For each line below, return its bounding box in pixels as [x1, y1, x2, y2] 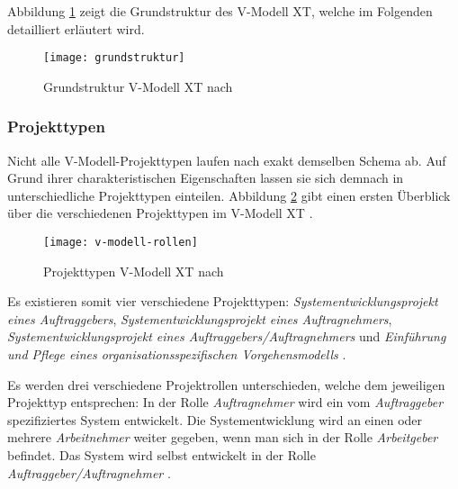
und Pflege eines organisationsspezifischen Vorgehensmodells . [7, 345, 346, 364]
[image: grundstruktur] [43, 51, 185, 65]
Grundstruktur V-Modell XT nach [43, 77, 233, 95]
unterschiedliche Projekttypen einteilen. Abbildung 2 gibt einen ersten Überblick [7, 186, 451, 204]
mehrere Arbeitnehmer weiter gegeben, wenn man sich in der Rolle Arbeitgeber [7, 428, 438, 447]
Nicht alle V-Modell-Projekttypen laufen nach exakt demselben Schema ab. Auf [7, 150, 446, 169]
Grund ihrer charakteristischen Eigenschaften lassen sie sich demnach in [7, 168, 404, 187]
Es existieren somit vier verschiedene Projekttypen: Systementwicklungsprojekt [7, 292, 438, 311]
